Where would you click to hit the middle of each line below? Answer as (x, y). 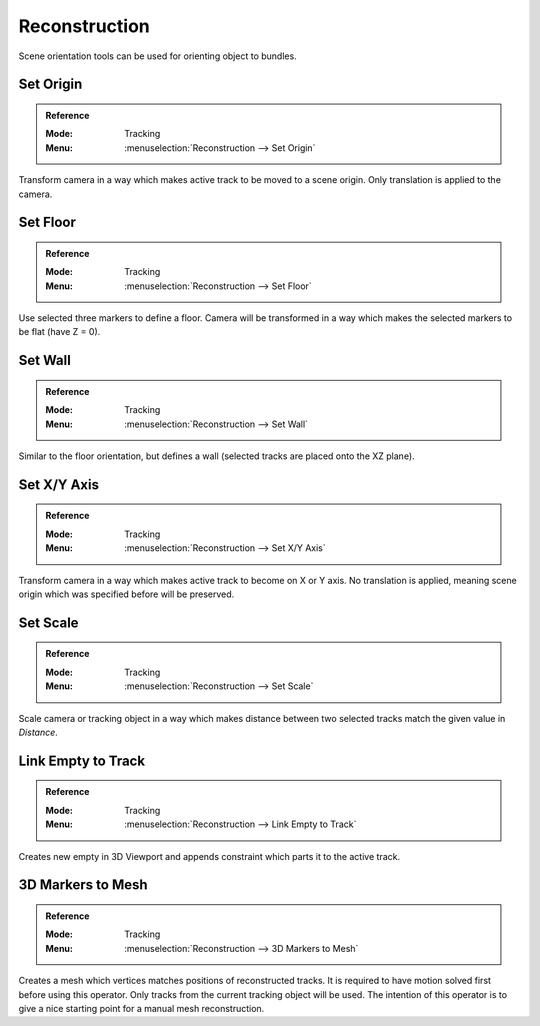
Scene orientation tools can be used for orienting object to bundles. (157, 56)
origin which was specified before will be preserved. (126, 594)
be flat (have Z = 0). (59, 332)
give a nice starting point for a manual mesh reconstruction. (141, 1008)
